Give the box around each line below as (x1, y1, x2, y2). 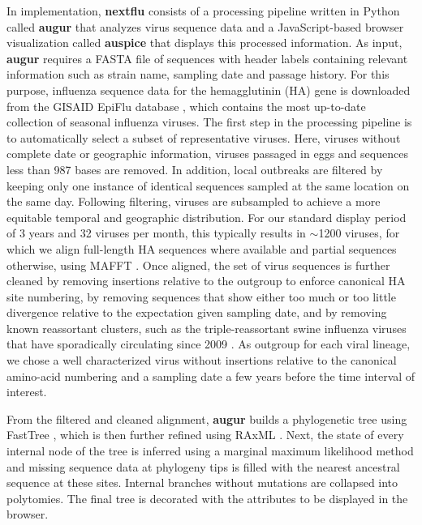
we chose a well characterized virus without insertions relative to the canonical (6, 352, 397, 369)
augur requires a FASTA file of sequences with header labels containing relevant (6, 49, 408, 66)
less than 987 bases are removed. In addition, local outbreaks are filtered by (6, 160, 383, 177)
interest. (6, 383, 47, 400)
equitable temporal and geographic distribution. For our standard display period (6, 208, 407, 225)
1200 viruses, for (318, 224, 400, 241)
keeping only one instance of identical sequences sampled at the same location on (6, 177, 410, 194)
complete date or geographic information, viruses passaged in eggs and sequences (6, 145, 408, 162)
